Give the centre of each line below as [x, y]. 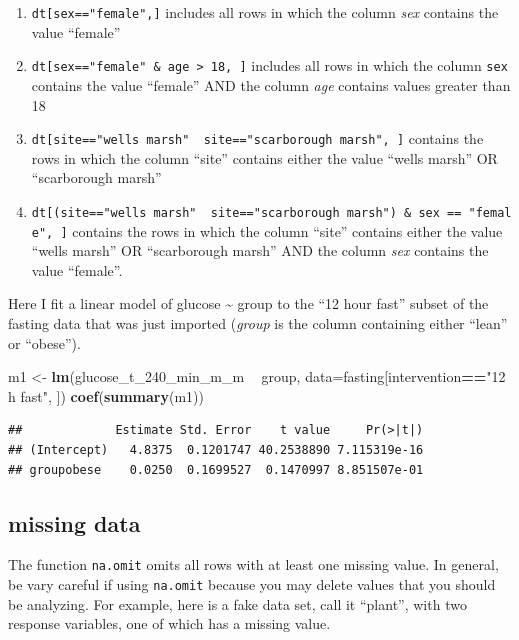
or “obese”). [44, 342]
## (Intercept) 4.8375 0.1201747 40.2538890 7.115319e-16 [216, 450]
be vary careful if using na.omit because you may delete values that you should [252, 584]
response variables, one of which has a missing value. [169, 623]
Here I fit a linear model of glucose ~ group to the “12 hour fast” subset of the [248, 303]
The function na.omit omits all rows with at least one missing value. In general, [253, 564]
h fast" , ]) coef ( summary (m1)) [106, 395]
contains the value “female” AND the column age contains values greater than [271, 84]
